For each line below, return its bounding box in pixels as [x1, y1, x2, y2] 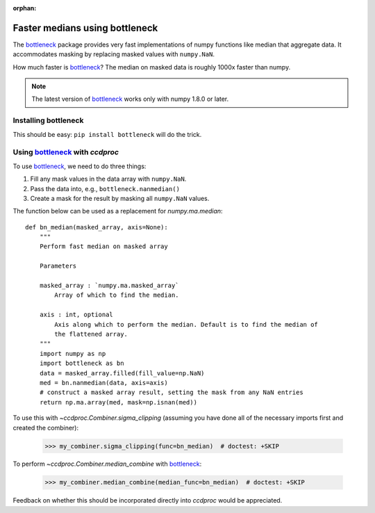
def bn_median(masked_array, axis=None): [25, 223, 168, 231]
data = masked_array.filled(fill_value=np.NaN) [39, 369, 205, 377]
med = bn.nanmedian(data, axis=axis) [39, 379, 168, 386]
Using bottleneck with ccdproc [12, 147, 119, 157]
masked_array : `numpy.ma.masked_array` [39, 282, 180, 290]
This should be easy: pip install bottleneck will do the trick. [12, 130, 202, 138]
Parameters [39, 262, 77, 270]
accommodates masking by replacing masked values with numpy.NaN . [12, 50, 215, 58]
